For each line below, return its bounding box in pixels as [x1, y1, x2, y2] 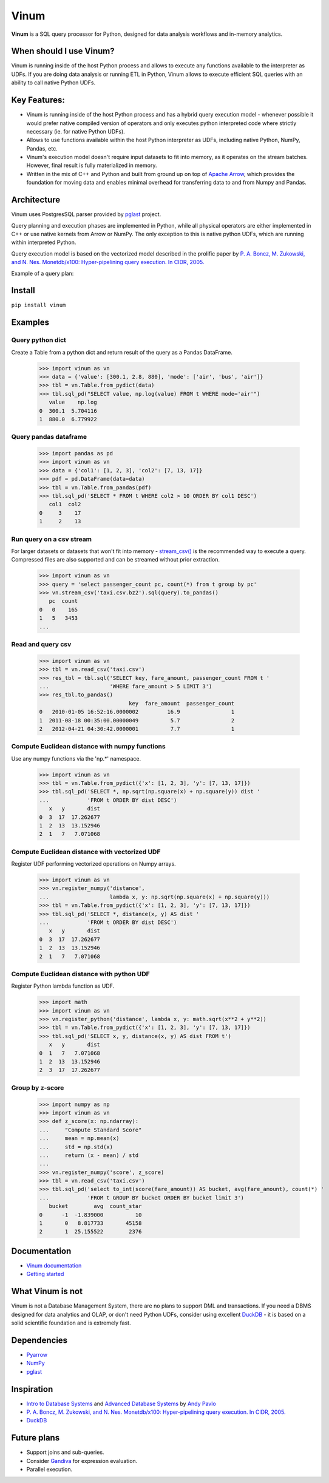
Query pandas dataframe [11, 433, 87, 441]
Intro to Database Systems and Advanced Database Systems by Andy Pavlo [26, 1400, 217, 1407]
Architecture [11, 195, 61, 205]
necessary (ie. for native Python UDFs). [26, 127, 126, 135]
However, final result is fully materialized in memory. [26, 161, 157, 169]
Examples [11, 317, 50, 328]
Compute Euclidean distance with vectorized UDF [11, 847, 161, 856]
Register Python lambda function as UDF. [11, 982, 115, 989]
